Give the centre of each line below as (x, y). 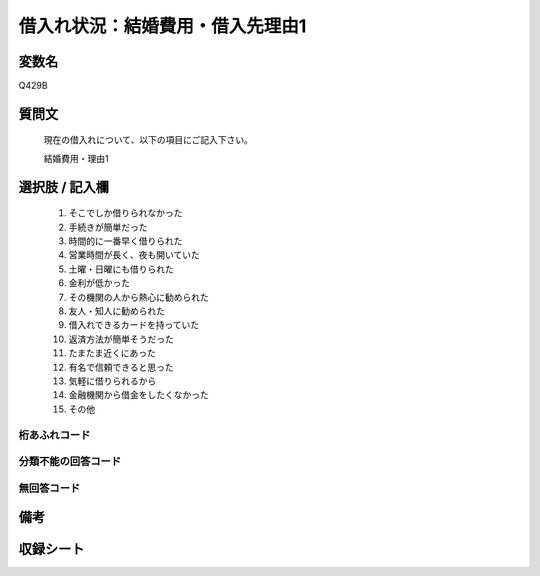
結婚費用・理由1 (76, 158)
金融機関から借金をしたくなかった (138, 395)
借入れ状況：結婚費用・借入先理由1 (162, 26)
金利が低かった (99, 283)
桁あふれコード (54, 435)
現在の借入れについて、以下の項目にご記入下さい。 (148, 140)
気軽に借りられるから (112, 381)
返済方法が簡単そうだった (121, 339)
